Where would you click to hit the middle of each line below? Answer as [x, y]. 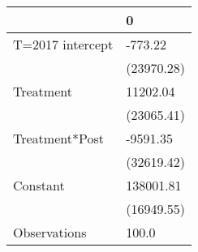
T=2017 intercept [63, 44]
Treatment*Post [58, 138]
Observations [50, 232]
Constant [39, 185]
